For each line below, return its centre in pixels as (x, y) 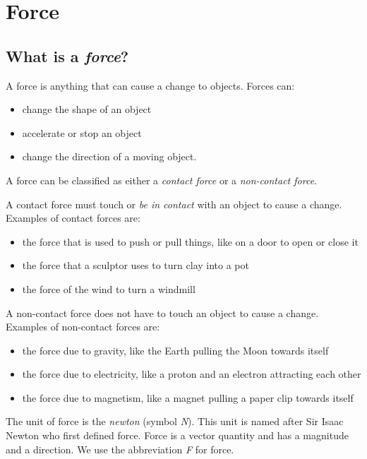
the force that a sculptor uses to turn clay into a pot (136, 265)
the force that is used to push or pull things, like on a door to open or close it (190, 241)
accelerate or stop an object (82, 132)
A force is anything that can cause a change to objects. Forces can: (150, 85)
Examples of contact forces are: (73, 218)
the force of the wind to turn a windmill (109, 288)
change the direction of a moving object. (109, 156)
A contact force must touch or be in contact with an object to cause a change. (174, 204)
